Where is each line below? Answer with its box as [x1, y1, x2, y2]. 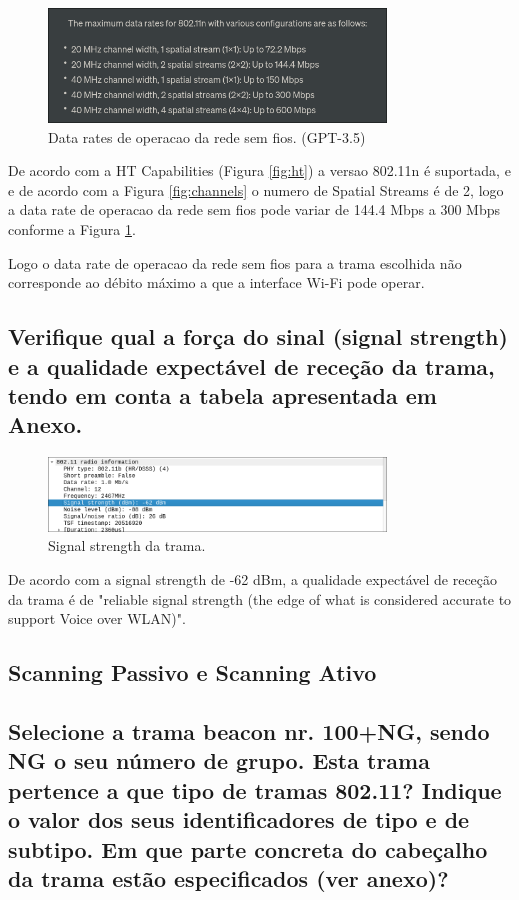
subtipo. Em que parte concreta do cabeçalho [8, 833, 488, 864]
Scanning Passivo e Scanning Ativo [8, 657, 377, 688]
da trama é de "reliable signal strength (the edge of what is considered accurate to [8, 588, 512, 609]
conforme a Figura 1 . [8, 219, 136, 240]
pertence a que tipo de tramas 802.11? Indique [8, 774, 502, 805]
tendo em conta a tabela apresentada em [8, 379, 437, 410]
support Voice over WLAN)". [8, 608, 186, 629]
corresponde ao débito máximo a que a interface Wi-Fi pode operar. [8, 272, 425, 293]
